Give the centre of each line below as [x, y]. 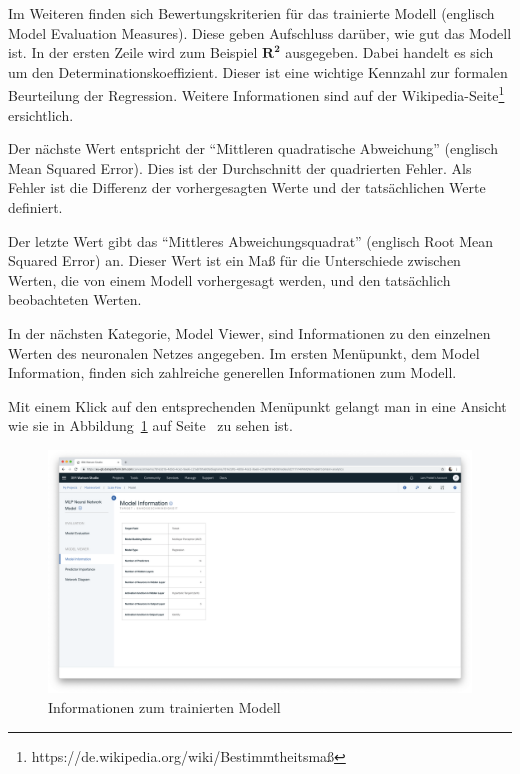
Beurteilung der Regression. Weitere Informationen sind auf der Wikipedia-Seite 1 [256, 94]
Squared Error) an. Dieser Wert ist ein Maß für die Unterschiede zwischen [234, 260]
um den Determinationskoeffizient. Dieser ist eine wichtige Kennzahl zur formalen [258, 71]
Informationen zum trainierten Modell [164, 707]
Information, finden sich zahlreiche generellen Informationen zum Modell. [232, 372]
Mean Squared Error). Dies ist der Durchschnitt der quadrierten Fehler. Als [240, 167]
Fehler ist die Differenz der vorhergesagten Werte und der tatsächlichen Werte [247, 187]
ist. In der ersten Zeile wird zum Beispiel [133, 52]
